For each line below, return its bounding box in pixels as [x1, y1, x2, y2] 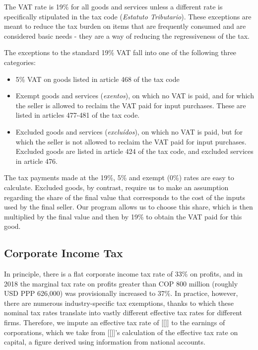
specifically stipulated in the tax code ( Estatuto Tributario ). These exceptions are [4, 11, 252, 21]
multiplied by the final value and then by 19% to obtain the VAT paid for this [4, 211, 242, 221]
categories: [4, 57, 36, 67]
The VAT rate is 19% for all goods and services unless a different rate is [4, 1, 223, 11]
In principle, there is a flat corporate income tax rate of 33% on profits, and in [4, 269, 243, 279]
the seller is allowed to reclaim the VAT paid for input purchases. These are [15, 100, 246, 110]
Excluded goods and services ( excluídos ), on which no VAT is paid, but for [15, 126, 243, 137]
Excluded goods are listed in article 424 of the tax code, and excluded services [15, 146, 254, 156]
